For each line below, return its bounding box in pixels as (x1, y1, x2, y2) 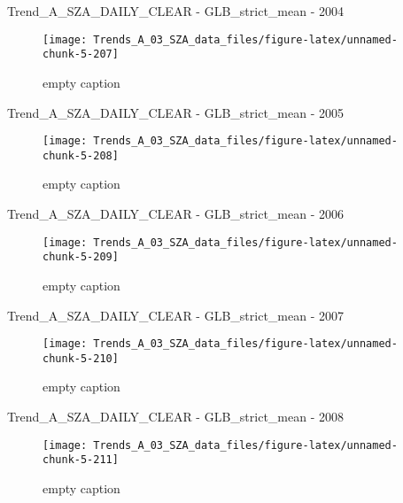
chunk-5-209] (43, 251, 119, 264)
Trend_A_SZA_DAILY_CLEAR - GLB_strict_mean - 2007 (7, 306, 344, 324)
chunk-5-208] (43, 149, 119, 162)
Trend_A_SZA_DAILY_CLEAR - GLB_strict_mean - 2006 (7, 205, 344, 222)
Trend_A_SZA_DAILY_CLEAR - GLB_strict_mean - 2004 (7, 2, 344, 19)
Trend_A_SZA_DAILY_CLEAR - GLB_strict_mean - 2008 (7, 407, 344, 425)
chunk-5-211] (43, 453, 119, 467)
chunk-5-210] (43, 352, 119, 365)
